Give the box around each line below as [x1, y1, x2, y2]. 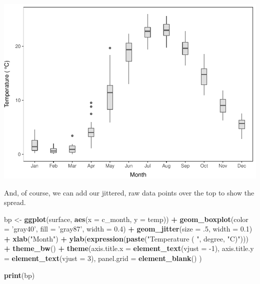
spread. [4, 197, 26, 207]
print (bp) [4, 269, 35, 280]
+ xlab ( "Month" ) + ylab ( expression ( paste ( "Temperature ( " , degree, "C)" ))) [4, 233, 248, 243]
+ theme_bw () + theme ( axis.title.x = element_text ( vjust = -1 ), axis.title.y [4, 243, 254, 253]
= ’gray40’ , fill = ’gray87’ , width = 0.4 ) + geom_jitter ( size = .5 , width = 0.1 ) [4, 223, 252, 234]
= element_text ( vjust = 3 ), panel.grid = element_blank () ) [4, 253, 202, 263]
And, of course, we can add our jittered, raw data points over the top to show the [4, 187, 254, 197]
